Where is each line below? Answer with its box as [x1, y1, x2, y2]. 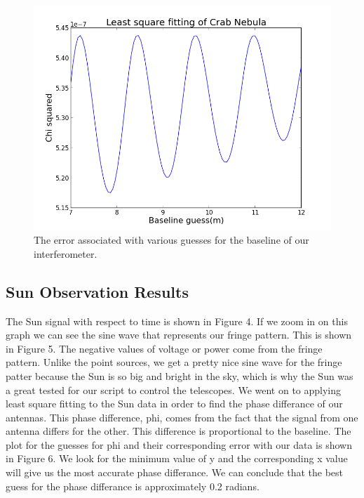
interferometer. [34, 246, 97, 261]
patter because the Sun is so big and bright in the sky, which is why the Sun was [6, 368, 353, 383]
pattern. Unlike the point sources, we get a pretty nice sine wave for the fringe [6, 355, 342, 369]
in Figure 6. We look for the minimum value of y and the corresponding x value [6, 451, 348, 466]
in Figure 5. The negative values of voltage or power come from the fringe [6, 341, 323, 355]
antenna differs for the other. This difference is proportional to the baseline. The [6, 424, 351, 438]
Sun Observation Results [6, 280, 189, 302]
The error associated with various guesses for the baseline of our [34, 232, 309, 247]
